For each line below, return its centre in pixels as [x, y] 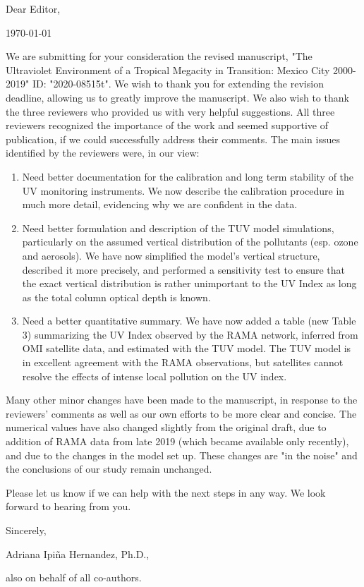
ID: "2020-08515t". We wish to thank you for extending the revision [178, 84]
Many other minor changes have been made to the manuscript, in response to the [182, 400]
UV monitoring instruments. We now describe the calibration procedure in [183, 190]
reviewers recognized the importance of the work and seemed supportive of [167, 125]
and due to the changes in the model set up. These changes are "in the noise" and [182, 455]
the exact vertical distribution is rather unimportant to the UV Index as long [189, 283]
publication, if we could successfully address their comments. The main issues [173, 139]
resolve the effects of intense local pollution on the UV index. [154, 376]
